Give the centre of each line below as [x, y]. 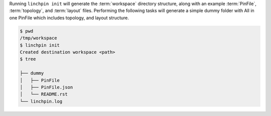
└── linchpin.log [41, 101]
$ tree [28, 59]
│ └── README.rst [44, 94]
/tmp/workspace [38, 38]
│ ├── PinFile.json [46, 87]
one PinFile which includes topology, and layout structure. [69, 18]
